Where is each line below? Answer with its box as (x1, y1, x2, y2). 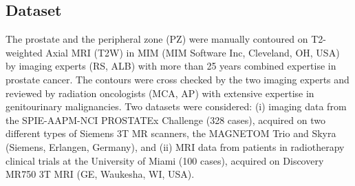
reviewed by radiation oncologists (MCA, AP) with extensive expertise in (6, 85, 314, 100)
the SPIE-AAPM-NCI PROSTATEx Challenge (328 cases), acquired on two (6, 112, 325, 127)
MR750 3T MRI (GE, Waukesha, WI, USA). (6, 167, 195, 181)
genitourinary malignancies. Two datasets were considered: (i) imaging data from (6, 99, 347, 114)
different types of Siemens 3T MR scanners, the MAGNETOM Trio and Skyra (6, 126, 336, 141)
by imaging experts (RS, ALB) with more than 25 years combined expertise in (6, 59, 336, 73)
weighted (6, 45, 43, 59)
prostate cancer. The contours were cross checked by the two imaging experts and (6, 72, 349, 86)
